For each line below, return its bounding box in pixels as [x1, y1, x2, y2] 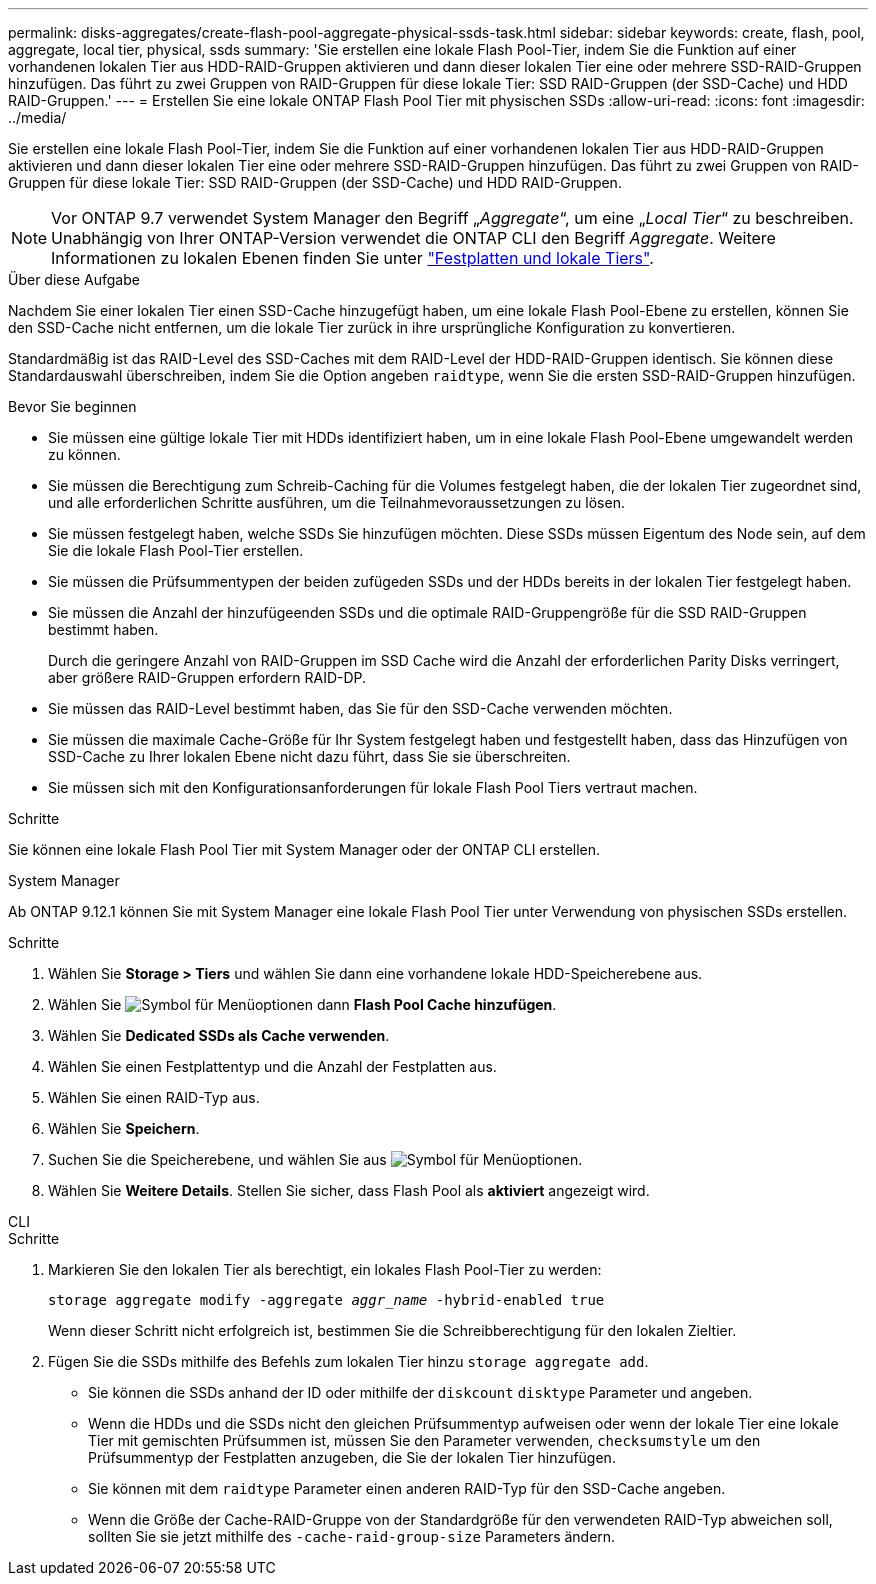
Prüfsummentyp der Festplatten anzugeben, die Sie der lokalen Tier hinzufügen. [88, 1449, 616, 1466]
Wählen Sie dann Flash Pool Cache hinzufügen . [48, 996, 557, 1013]
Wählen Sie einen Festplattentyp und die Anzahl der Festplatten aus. [48, 1058, 497, 1075]
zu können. [48, 446, 121, 463]
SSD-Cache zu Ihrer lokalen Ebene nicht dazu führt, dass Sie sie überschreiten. [48, 748, 571, 765]
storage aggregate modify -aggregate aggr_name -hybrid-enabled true [48, 1292, 605, 1308]
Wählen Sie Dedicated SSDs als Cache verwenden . [48, 1027, 390, 1044]
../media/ [8, 109, 67, 126]
